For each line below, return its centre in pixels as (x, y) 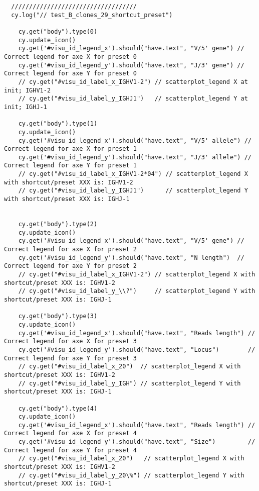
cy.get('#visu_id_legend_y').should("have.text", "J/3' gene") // (131, 65)
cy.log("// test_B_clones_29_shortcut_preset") (92, 15)
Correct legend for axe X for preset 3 (70, 341)
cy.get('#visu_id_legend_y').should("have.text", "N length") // (131, 258)
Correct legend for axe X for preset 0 (70, 57)
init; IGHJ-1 (26, 107)
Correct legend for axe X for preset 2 (70, 250)
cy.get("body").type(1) (58, 124)
